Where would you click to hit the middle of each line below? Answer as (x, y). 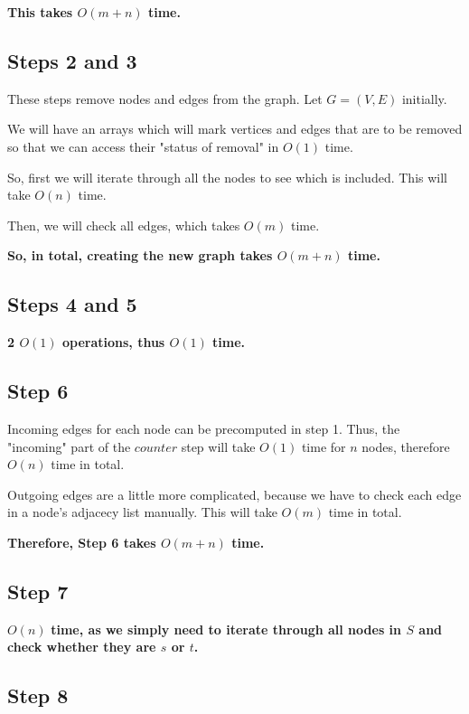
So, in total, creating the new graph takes (140, 255)
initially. (424, 98)
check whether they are (82, 647)
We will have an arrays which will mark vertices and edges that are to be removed (235, 129)
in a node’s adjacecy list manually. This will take (142, 512)
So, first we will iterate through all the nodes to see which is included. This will (227, 177)
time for (324, 446)
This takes (40, 12)
